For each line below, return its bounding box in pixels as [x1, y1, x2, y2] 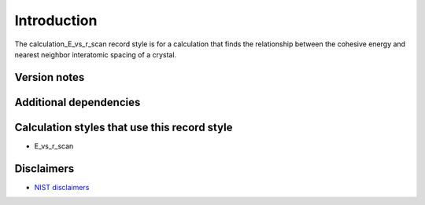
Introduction [14, 12, 98, 29]
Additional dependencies [14, 95, 141, 109]
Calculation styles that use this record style [14, 120, 233, 134]
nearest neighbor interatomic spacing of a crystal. [14, 49, 177, 59]
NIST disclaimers [34, 182, 90, 192]
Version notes [14, 71, 85, 84]
